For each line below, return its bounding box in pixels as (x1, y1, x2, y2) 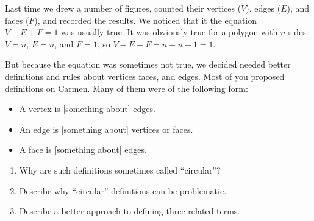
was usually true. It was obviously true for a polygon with (61, 26, 278, 38)
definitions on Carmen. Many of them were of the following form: (5, 82, 248, 94)
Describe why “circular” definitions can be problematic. (19, 184, 227, 197)
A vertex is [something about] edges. (19, 102, 155, 115)
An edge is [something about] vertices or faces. (19, 122, 193, 135)
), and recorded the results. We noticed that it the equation (34, 13, 257, 26)
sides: (288, 26, 309, 38)
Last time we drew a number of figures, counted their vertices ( (5, 2, 241, 14)
